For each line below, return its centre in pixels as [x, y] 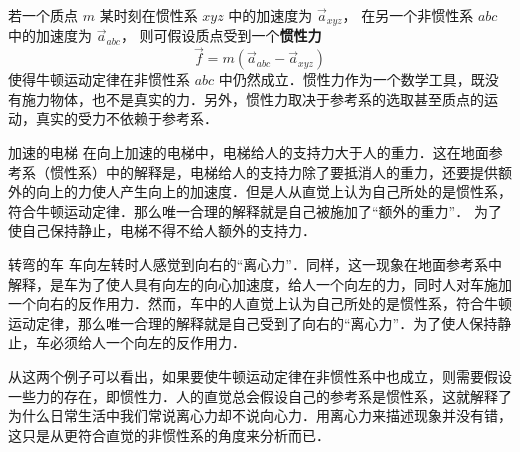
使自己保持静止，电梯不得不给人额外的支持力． [162, 230]
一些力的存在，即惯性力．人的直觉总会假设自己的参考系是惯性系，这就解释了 [260, 395]
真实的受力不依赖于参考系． [126, 118]
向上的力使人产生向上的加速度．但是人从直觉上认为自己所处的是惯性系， [273, 191]
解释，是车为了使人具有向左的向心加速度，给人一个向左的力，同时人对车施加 [260, 283]
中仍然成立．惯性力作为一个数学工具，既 [351, 79]
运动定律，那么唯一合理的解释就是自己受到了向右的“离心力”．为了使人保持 [253, 322]
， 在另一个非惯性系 [408, 15]
